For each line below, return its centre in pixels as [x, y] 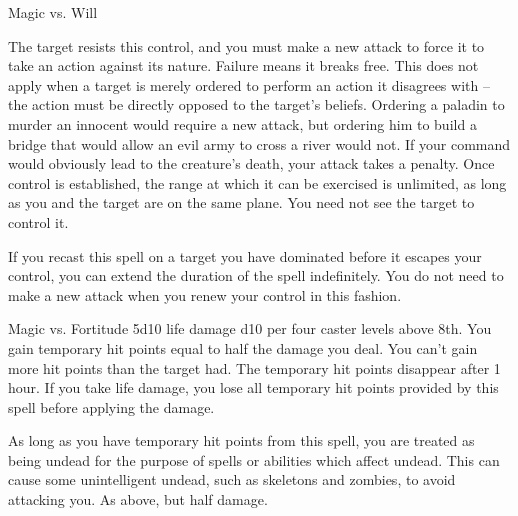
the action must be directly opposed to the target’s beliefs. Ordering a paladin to [256, 104]
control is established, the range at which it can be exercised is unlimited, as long [257, 182]
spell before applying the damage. [111, 406]
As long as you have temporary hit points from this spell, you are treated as [241, 440]
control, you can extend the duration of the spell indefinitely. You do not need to [256, 275]
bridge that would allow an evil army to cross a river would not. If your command [259, 143]
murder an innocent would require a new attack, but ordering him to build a [242, 123]
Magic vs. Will [53, 12]
